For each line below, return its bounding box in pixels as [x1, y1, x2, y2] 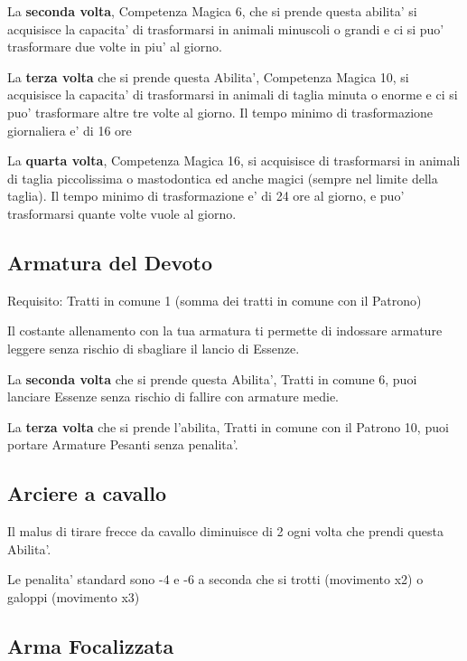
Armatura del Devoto [7, 248, 213, 276]
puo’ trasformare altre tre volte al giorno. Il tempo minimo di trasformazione [7, 102, 434, 121]
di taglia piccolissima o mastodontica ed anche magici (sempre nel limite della [7, 168, 438, 187]
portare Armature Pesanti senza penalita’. [7, 435, 238, 454]
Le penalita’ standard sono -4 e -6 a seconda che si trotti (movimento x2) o [7, 570, 424, 589]
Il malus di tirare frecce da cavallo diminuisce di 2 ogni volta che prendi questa [7, 522, 444, 541]
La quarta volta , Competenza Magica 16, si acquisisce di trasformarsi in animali [7, 151, 461, 170]
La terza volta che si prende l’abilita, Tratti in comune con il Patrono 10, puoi [7, 417, 449, 436]
